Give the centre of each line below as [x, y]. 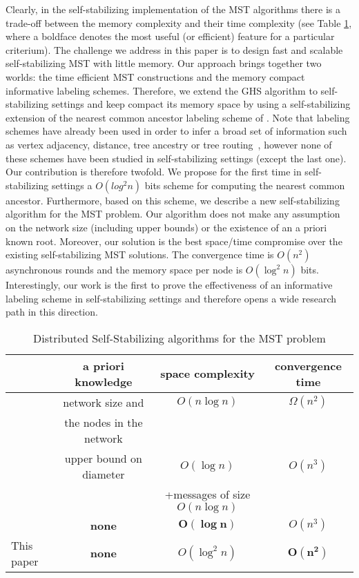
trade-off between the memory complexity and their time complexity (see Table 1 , [179, 22]
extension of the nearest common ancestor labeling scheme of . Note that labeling [178, 117]
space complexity [207, 374]
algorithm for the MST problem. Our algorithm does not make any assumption [173, 214]
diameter [104, 474]
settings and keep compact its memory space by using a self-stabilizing [201, 104]
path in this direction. [52, 312]
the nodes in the [104, 422]
